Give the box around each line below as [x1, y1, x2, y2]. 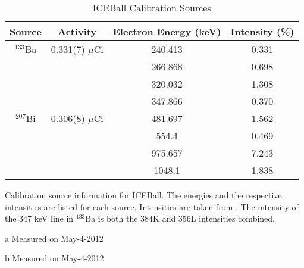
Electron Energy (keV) [112, 24, 221, 38]
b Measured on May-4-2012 [5, 252, 104, 264]
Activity [58, 24, 97, 38]
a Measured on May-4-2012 [5, 232, 104, 244]
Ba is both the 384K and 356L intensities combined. [85, 212, 275, 225]
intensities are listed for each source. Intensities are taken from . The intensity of [5, 200, 299, 213]
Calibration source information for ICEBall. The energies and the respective [5, 189, 282, 201]
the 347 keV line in [5, 212, 74, 225]
